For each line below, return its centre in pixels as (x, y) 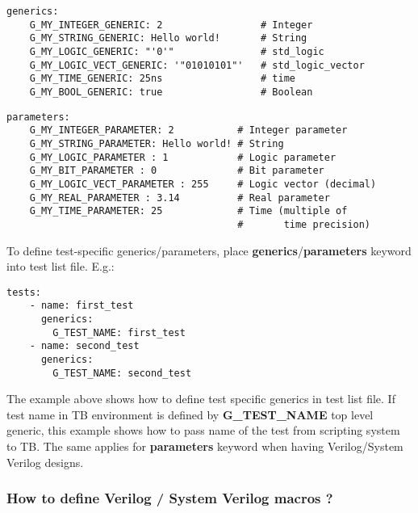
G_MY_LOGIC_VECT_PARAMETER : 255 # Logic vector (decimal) (203, 184)
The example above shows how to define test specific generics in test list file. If (201, 399)
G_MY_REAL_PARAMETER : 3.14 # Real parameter (180, 198)
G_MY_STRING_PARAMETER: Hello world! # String (157, 143)
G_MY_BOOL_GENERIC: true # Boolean (171, 92)
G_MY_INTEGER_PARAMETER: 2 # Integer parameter (188, 130)
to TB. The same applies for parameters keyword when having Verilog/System (205, 446)
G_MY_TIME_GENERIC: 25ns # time (162, 79)
